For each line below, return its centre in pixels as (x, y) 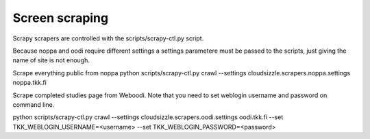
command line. (34, 104)
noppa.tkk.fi (30, 83)
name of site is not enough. (51, 60)
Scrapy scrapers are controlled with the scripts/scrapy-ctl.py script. (108, 38)
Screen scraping (61, 18)
